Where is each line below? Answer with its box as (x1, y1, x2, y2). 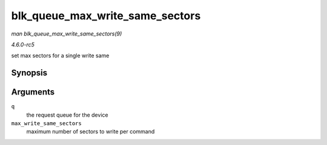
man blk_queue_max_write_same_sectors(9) (11, 30, 122, 37)
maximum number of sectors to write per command (26, 128, 155, 135)
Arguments (11, 87, 55, 97)
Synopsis (11, 68, 48, 78)
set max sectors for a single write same (11, 52, 110, 60)
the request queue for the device (26, 111, 108, 119)
